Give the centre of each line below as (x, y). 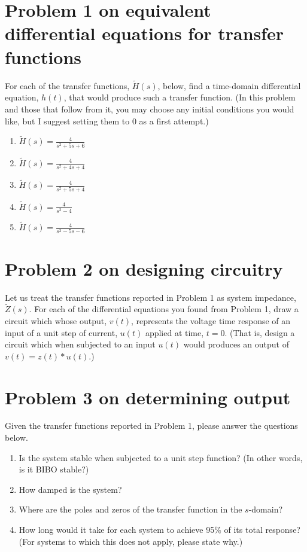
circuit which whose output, (56, 320)
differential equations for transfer (145, 33)
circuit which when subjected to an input (80, 344)
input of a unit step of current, (61, 332)
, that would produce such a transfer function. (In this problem (180, 97)
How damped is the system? (70, 489)
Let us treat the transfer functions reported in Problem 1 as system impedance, (151, 297)
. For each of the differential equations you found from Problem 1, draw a (164, 309)
